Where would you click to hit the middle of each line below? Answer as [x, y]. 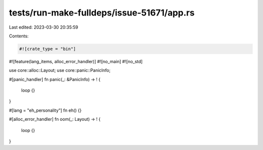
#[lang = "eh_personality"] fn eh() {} [45, 110]
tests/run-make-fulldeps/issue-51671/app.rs [102, 13]
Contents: [19, 36]
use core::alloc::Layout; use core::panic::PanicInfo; [60, 70]
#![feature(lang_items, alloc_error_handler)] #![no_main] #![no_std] [76, 61]
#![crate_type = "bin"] [48, 49]
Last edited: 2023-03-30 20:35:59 [44, 27]
